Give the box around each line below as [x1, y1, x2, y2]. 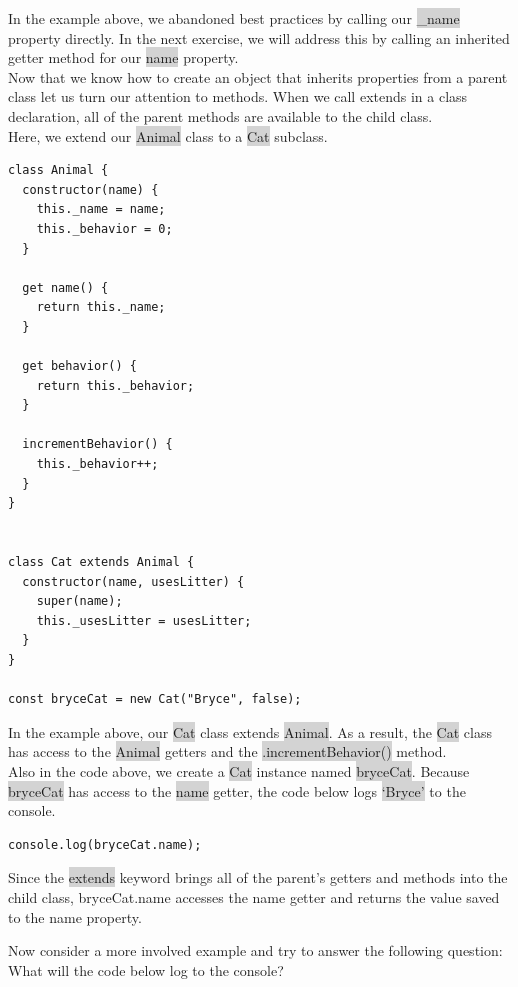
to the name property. [8, 906, 142, 927]
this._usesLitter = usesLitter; [36, 613, 252, 628]
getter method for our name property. [8, 47, 239, 68]
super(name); [36, 594, 123, 609]
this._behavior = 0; [36, 221, 173, 236]
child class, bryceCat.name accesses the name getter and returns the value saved [8, 886, 500, 907]
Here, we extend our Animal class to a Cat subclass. [8, 125, 328, 146]
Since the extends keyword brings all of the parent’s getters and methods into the [8, 867, 508, 888]
